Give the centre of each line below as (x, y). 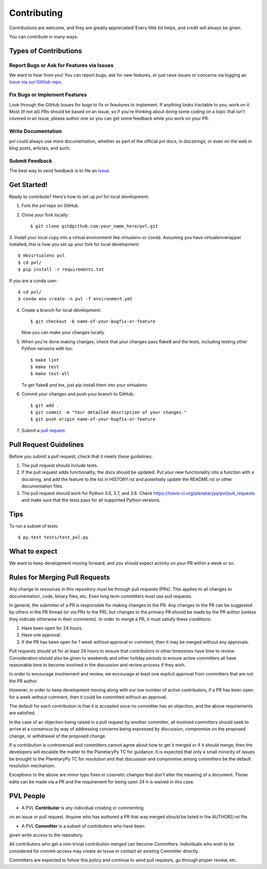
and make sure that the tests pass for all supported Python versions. (91, 500)
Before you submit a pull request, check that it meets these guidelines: (81, 456)
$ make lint (45, 360)
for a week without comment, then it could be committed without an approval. (88, 697)
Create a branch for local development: (61, 310)
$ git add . (45, 405)
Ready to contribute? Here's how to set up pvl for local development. (79, 196)
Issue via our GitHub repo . (36, 82)
